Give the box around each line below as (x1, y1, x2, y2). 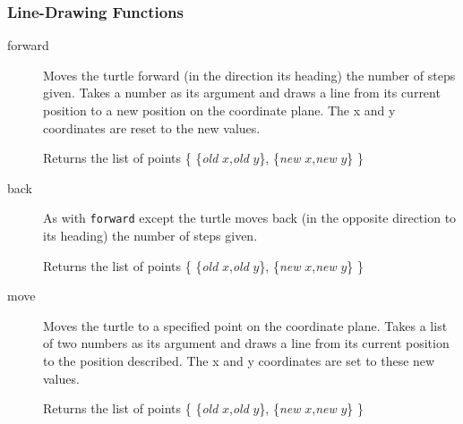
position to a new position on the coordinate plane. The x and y (43, 101, 396, 119)
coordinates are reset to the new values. (43, 118, 261, 137)
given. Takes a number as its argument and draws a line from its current (43, 83, 441, 102)
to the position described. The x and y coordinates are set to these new (43, 352, 435, 369)
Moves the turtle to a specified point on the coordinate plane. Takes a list (43, 316, 448, 335)
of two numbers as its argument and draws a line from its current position (43, 334, 450, 352)
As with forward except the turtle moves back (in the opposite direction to (43, 208, 457, 227)
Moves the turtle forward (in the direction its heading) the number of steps (43, 65, 456, 84)
